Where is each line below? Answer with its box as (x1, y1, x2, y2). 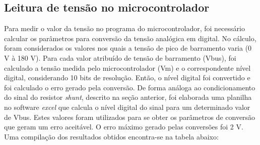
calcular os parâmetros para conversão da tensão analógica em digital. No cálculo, (4, 33, 256, 43)
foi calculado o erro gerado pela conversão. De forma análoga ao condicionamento (4, 82, 255, 92)
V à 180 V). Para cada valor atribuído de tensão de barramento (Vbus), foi (4, 52, 236, 63)
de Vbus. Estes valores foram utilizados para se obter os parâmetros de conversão (4, 111, 255, 122)
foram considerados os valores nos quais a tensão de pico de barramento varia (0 (4, 43, 252, 53)
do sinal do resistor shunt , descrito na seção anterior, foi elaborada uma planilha (4, 92, 252, 102)
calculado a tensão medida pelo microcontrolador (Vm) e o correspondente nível (4, 62, 251, 73)
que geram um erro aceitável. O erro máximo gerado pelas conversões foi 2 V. (4, 121, 243, 132)
